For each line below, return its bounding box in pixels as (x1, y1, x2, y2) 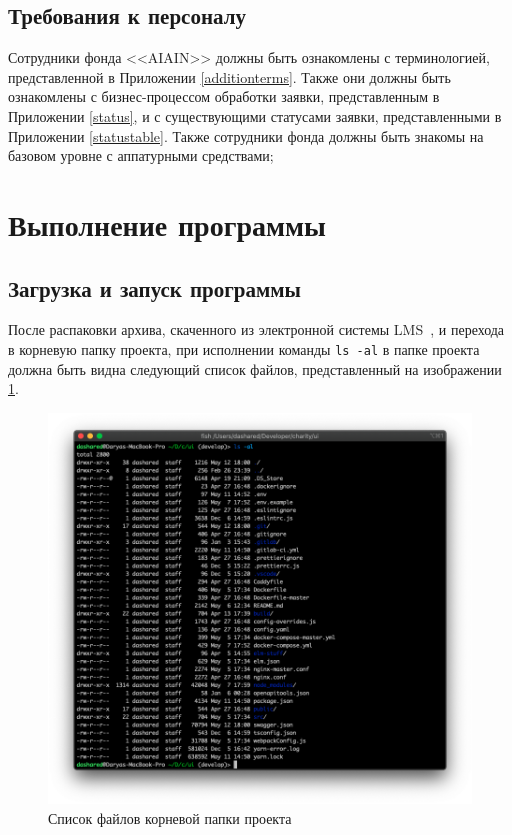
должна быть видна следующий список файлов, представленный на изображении (8, 358, 502, 379)
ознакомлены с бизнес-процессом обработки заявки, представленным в (8, 86, 440, 107)
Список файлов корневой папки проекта (48, 807, 292, 828)
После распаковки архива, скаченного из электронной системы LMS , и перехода (8, 319, 505, 340)
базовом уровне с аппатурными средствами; (8, 145, 274, 166)
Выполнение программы (8, 203, 326, 244)
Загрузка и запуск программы (8, 272, 302, 303)
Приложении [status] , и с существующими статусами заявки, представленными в (8, 105, 502, 126)
